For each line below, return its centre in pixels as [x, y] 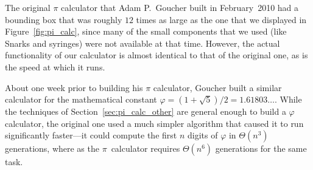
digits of [203, 135]
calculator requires [146, 148]
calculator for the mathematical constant [81, 99]
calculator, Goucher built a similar [217, 87]
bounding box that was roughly [64, 19]
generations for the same [261, 148]
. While [288, 99]
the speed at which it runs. [55, 66]
